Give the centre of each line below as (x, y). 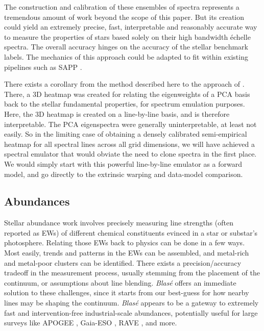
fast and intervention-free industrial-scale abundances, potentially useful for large (131, 312)
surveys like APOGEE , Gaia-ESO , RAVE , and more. (91, 323)
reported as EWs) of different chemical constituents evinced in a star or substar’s (131, 232)
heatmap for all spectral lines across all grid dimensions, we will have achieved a (129, 144)
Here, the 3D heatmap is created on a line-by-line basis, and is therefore (117, 113)
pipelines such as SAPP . (43, 67)
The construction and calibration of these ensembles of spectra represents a (122, 7)
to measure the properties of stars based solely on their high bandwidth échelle (127, 36)
